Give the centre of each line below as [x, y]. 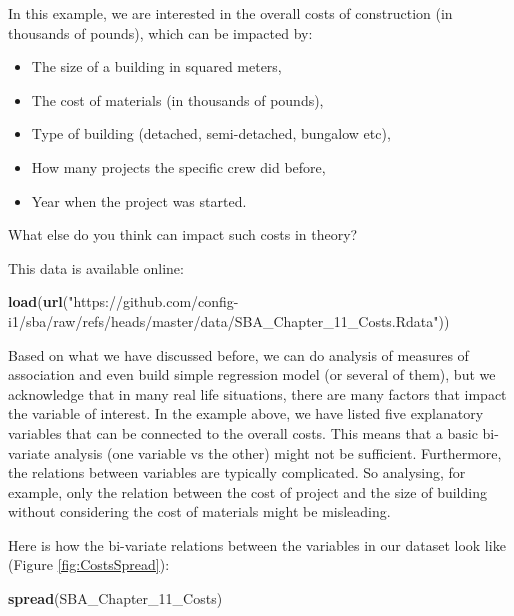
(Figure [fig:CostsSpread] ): [89, 564]
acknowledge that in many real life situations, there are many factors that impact [257, 393]
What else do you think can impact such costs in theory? [183, 234]
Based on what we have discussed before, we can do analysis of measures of [238, 354]
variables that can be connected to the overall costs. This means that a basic [243, 432]
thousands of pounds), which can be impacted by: [160, 32]
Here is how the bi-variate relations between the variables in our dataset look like [257, 544]
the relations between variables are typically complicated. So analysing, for [237, 472]
